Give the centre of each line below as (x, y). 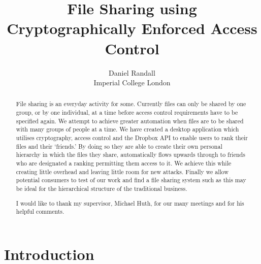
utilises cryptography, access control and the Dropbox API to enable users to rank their (132, 138)
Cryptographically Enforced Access (132, 28)
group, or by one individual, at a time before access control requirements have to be (127, 112)
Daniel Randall (132, 72)
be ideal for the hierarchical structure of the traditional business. (102, 189)
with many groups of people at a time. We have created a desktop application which (127, 129)
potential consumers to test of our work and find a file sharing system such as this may (131, 180)
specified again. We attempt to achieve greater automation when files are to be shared (130, 121)
